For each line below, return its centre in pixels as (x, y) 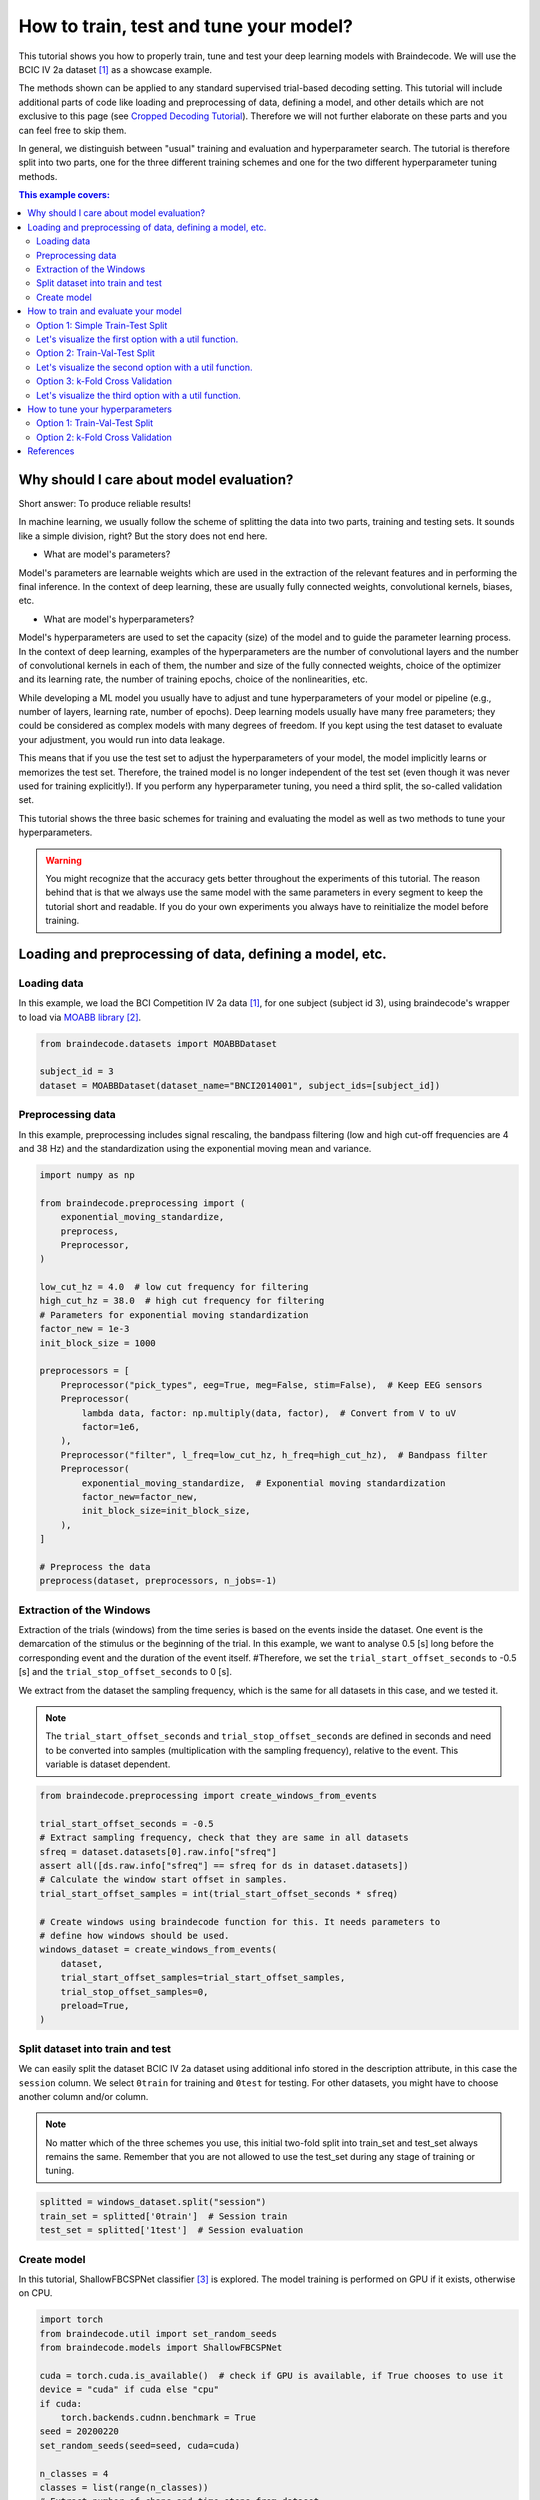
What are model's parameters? (107, 554)
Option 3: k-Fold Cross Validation (104, 381)
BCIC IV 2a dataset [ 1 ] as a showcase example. (115, 69)
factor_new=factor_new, (140, 1496)
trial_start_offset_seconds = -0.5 (126, 1823)
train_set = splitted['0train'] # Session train (163, 2216)
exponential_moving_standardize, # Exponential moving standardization (263, 1483)
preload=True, (95, 2005)
